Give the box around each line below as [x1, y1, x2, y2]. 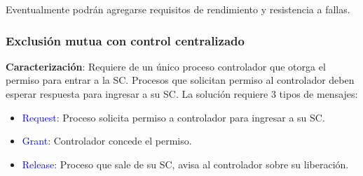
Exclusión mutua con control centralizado [6, 31, 245, 49]
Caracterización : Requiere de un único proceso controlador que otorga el [6, 59, 326, 73]
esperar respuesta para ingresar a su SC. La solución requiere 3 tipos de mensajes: [6, 87, 358, 101]
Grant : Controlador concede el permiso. [22, 133, 192, 148]
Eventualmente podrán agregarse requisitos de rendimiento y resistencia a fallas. [6, 2, 350, 16]
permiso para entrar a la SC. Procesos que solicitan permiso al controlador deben [6, 73, 355, 87]
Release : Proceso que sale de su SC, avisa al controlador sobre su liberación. [22, 156, 349, 171]
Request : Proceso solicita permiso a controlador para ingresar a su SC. [22, 110, 325, 124]
